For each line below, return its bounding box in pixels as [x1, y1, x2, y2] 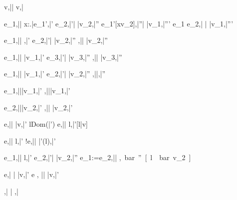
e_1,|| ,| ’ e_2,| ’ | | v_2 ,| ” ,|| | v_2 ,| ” [4, 35, 108, 45]
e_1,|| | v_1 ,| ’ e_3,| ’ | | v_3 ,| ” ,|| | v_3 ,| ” [4, 51, 122, 62]
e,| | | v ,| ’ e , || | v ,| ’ [4, 169, 59, 179]
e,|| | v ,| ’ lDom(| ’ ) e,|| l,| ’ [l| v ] [4, 119, 88, 129]
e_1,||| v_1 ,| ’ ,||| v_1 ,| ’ [4, 85, 70, 95]
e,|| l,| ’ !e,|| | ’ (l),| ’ [4, 135, 56, 146]
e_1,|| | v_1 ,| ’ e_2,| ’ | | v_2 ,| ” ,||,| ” [4, 68, 106, 79]
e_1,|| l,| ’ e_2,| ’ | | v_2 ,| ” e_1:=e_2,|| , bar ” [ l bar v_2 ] [4, 152, 191, 163]
